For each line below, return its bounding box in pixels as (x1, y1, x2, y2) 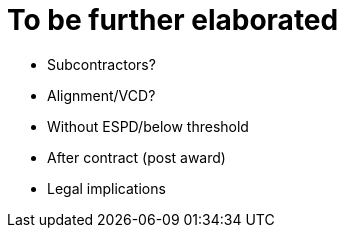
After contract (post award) (47, 148, 226, 166)
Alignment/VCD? (47, 86, 156, 104)
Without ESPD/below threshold (47, 117, 249, 135)
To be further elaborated (7, 3, 339, 37)
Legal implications (47, 179, 166, 197)
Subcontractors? (47, 55, 156, 73)
